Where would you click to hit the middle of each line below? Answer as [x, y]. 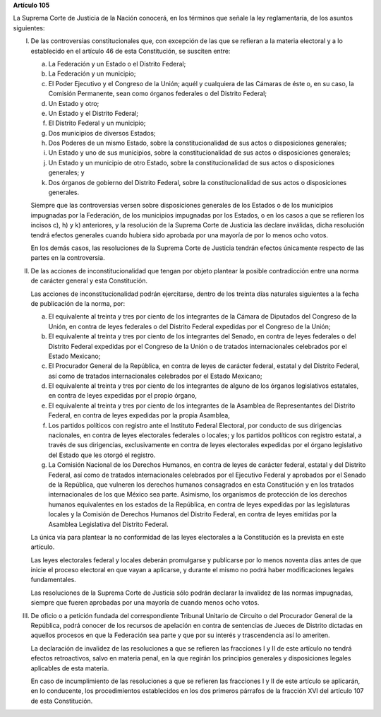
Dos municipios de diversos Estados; [102, 133]
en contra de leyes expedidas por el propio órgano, [123, 396]
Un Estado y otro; [74, 103]
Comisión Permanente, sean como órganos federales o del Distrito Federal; [158, 94]
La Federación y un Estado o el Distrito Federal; [117, 64]
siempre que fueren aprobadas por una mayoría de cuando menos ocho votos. [145, 603]
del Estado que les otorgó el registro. [102, 455]
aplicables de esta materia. [70, 668]
